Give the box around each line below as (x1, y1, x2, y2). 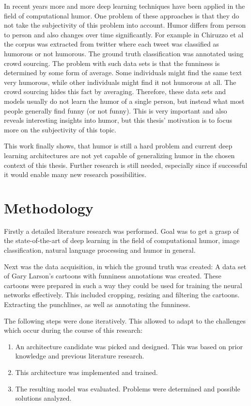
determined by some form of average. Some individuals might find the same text (4, 67, 242, 78)
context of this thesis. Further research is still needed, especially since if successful (4, 160, 248, 170)
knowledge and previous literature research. (15, 351, 144, 361)
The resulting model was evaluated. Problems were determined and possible (15, 383, 240, 393)
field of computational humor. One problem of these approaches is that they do (4, 10, 239, 20)
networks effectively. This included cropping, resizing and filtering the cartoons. (4, 290, 240, 300)
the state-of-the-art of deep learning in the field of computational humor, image (4, 235, 240, 245)
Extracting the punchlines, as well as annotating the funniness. (4, 299, 190, 309)
